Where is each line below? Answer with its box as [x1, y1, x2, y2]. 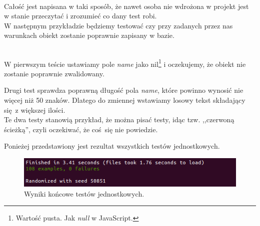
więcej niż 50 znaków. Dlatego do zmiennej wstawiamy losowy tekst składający [4, 95, 245, 105]
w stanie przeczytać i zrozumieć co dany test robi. [4, 10, 157, 21]
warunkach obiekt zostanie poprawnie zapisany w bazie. [4, 30, 174, 40]
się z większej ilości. [4, 104, 65, 115]
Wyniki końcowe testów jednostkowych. [24, 188, 144, 199]
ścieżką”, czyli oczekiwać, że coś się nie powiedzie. [4, 124, 158, 134]
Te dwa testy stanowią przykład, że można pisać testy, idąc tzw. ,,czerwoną [4, 114, 234, 125]
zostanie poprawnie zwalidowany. [4, 68, 104, 78]
